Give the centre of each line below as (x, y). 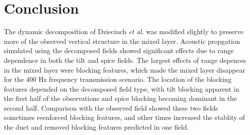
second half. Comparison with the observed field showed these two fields (111, 107)
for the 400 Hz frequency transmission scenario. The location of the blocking (118, 79)
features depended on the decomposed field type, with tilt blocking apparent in (122, 88)
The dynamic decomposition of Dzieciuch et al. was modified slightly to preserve (124, 31)
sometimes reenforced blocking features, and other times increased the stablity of (125, 117)
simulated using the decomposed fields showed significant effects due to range (119, 50)
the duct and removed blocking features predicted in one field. (97, 127)
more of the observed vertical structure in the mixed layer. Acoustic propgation (122, 41)
